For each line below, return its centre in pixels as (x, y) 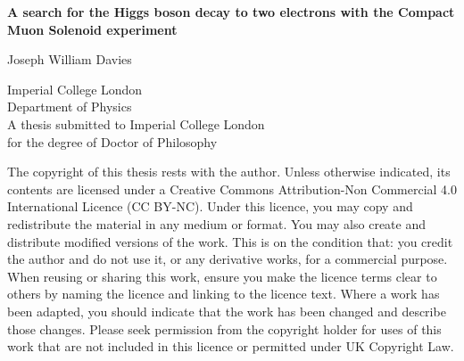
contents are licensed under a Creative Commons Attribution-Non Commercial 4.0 (232, 189)
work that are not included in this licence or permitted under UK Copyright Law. (231, 346)
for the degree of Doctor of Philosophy (112, 141)
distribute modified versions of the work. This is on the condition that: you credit (230, 241)
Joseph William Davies (70, 59)
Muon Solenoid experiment (92, 29)
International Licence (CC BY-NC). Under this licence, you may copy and (210, 206)
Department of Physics (70, 107)
